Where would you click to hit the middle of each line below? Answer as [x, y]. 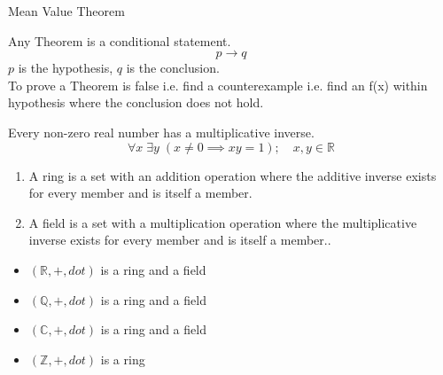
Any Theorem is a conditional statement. [120, 40]
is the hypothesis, [66, 68]
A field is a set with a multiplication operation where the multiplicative [223, 222]
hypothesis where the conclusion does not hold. [136, 102]
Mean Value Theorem [66, 11]
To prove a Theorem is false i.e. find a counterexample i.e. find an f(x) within [218, 85]
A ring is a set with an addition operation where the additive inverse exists [233, 175]
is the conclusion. [173, 68]
